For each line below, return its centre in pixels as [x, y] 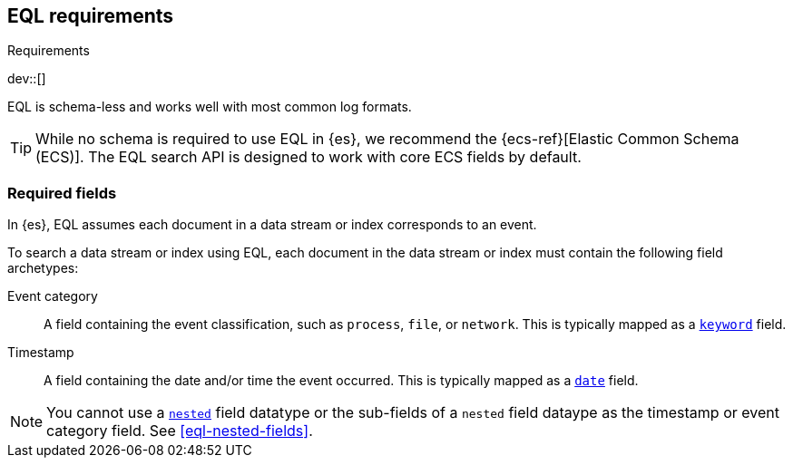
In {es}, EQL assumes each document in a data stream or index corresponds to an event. [272, 225]
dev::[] [27, 79]
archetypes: [43, 268]
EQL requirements [91, 16]
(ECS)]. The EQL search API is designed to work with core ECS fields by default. [308, 157]
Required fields [62, 193]
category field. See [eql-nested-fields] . [180, 431]
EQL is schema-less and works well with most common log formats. [210, 107]
